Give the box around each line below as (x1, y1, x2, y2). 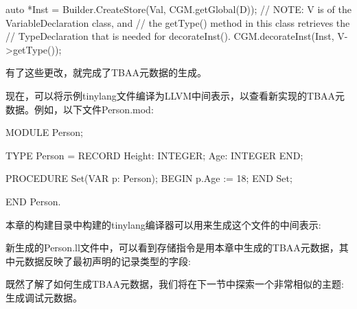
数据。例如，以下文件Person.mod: (5, 102, 154, 116)
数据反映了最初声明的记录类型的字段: (24, 253, 191, 268)
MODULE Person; (5, 125, 83, 139)
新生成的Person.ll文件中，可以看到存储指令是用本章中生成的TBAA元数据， (5, 240, 339, 255)
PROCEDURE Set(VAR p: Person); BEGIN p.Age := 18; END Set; (5, 171, 292, 185)
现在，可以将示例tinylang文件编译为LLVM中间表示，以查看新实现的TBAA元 (5, 88, 345, 102)
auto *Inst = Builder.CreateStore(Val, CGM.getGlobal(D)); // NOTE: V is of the (5, 2, 352, 16)
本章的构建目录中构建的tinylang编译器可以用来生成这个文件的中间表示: (5, 217, 321, 231)
